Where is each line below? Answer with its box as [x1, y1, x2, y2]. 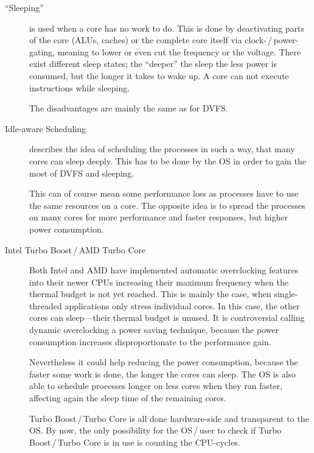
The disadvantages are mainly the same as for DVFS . [29, 102, 228, 114]
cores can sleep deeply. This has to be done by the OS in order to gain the [29, 154, 307, 167]
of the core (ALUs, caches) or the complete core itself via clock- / [29, 33, 273, 46]
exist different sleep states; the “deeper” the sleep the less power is [29, 57, 277, 70]
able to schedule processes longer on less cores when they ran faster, [29, 379, 283, 392]
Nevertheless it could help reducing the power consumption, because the [29, 356, 298, 368]
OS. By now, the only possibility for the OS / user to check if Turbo [29, 424, 282, 437]
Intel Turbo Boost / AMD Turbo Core [5, 243, 146, 256]
